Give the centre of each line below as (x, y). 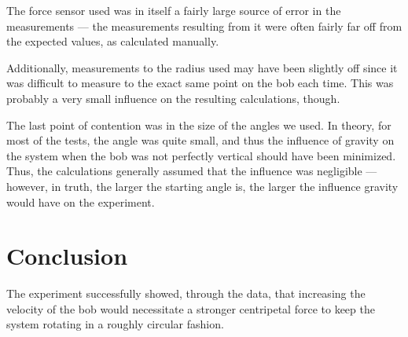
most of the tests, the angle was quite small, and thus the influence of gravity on (200, 140)
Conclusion (67, 256)
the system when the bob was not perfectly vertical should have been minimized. (201, 155)
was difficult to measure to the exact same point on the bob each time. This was (200, 83)
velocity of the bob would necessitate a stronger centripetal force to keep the (191, 308)
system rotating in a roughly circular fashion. (115, 324)
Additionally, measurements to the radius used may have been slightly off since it (202, 67)
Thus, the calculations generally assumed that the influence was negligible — (192, 171)
